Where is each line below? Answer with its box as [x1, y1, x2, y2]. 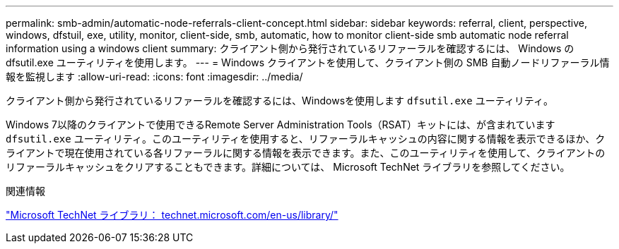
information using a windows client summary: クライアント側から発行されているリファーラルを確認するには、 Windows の [6, 42, 574, 54]
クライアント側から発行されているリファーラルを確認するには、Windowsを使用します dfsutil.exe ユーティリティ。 [6, 95, 553, 107]
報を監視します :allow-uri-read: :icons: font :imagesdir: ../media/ [6, 71, 303, 83]
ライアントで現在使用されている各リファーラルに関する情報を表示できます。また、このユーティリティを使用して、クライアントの [6, 147, 606, 159]
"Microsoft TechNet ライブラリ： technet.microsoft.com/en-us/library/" [6, 209, 338, 221]
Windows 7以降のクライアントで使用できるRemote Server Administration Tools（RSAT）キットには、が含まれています [6, 119, 555, 130]
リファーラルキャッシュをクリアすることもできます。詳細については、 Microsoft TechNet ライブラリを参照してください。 [6, 161, 570, 173]
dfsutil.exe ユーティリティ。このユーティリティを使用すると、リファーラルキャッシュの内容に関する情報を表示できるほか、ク [6, 133, 606, 145]
